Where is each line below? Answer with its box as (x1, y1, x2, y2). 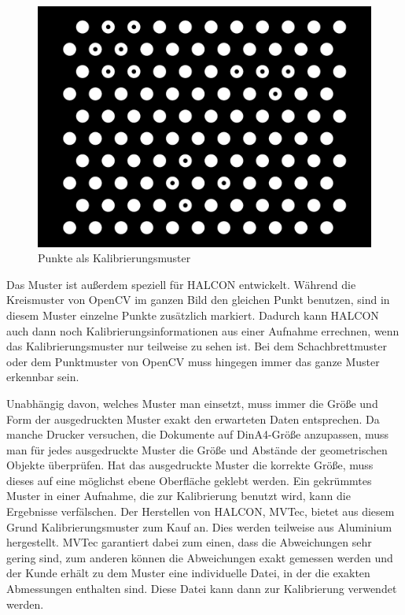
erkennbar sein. (6, 369, 79, 385)
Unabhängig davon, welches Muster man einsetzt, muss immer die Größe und (6, 395, 378, 411)
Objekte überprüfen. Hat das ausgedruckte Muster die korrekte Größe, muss (6, 457, 374, 473)
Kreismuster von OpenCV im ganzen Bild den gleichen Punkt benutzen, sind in (6, 291, 390, 308)
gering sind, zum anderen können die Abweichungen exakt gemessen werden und (6, 549, 393, 565)
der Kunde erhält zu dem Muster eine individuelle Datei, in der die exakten (6, 565, 370, 581)
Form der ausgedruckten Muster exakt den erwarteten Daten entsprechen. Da (6, 410, 380, 427)
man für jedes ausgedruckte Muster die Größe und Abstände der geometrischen (6, 441, 388, 458)
